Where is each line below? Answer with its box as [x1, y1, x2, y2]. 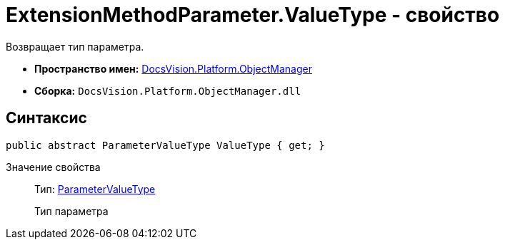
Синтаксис [6, 109, 87, 127]
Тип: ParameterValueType [34, 182, 156, 195]
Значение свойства [6, 160, 101, 173]
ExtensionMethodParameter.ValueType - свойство [6, 3, 500, 27]
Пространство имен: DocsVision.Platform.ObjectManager [34, 62, 312, 75]
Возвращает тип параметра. [6, 40, 144, 53]
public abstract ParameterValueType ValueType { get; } [6, 139, 325, 151]
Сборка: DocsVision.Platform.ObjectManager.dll [34, 84, 301, 97]
